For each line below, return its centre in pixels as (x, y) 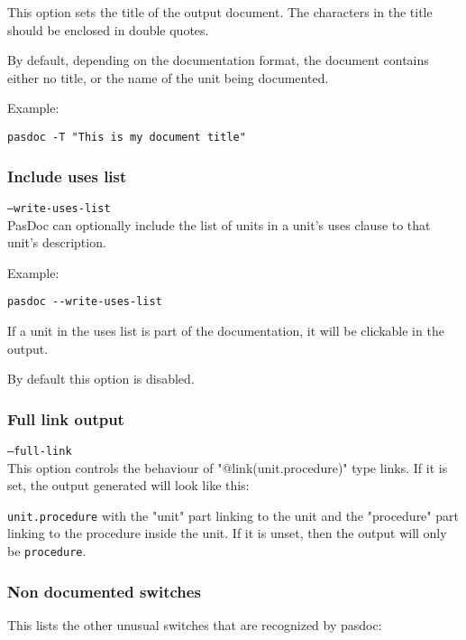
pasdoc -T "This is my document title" (127, 137)
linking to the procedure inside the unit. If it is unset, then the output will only (227, 533)
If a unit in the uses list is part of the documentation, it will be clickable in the (226, 330)
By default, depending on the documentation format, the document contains (218, 60)
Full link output (66, 418)
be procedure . (47, 551)
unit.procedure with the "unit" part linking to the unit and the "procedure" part (233, 515)
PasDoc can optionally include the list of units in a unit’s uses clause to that (219, 224)
